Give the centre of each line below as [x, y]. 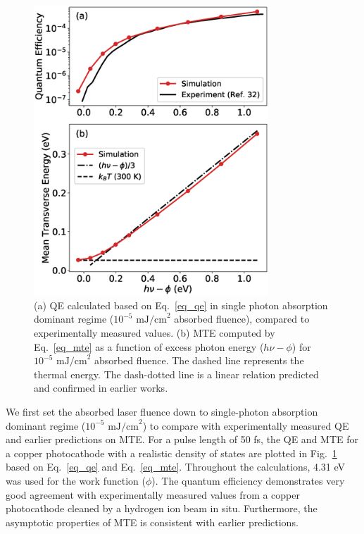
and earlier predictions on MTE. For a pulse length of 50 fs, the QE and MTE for [182, 439]
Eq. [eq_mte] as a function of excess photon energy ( [149, 346]
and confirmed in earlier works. [101, 388]
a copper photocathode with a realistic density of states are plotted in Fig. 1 [171, 453]
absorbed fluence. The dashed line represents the [199, 360]
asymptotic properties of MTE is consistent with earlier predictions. [152, 522]
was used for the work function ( [76, 480]
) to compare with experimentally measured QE [246, 425]
